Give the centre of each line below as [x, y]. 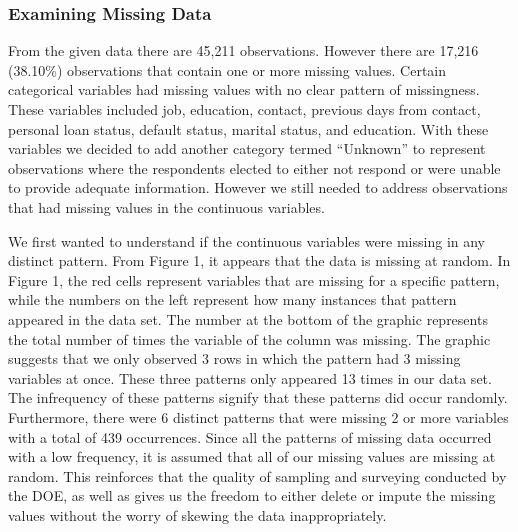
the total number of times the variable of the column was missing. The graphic [249, 338]
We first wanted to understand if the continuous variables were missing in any [247, 240]
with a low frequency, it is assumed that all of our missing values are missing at [252, 456]
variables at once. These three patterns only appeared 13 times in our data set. [250, 377]
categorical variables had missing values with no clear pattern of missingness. [244, 89]
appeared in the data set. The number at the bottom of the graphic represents [248, 318]
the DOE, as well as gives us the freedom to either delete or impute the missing [252, 495]
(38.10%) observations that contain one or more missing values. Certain [227, 69]
